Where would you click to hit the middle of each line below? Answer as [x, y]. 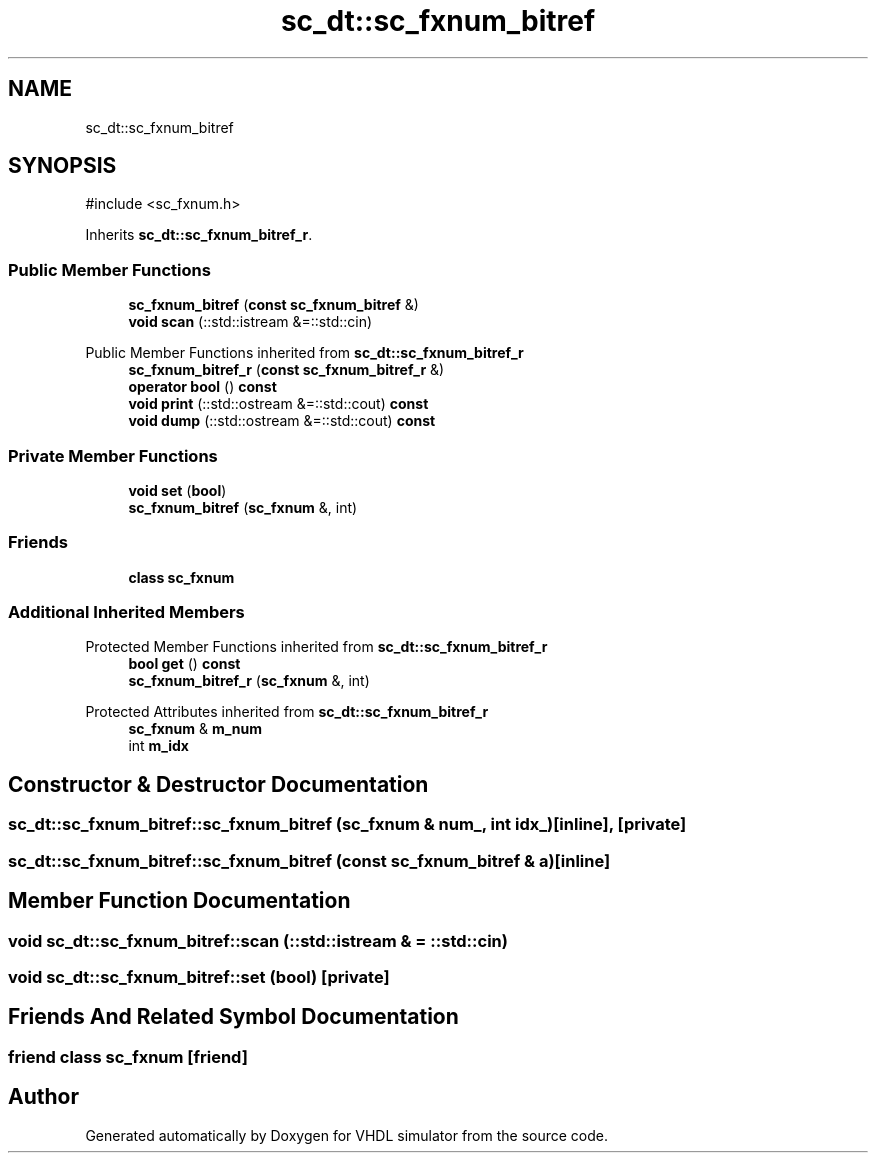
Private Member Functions [113, 455]
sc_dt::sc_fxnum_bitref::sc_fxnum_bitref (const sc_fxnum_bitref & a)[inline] [309, 860]
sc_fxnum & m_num [195, 729]
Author [43, 1097]
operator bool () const [202, 387]
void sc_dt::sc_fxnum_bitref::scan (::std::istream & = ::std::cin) [258, 940]
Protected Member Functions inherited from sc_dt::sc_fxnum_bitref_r [316, 647]
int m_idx [158, 746]
